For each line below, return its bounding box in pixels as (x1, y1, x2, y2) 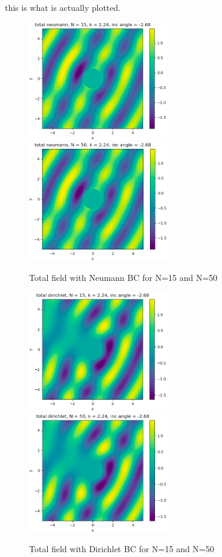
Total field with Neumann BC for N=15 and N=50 (29, 271, 218, 284)
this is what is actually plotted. (5, 1, 121, 13)
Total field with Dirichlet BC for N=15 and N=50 (29, 542, 214, 555)
